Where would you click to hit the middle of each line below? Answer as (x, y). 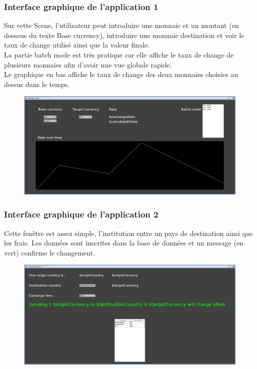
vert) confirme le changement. (50, 252)
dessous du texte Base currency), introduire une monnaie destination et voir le (124, 35)
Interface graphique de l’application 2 (81, 214)
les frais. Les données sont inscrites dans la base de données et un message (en (124, 243)
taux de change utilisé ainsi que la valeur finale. (77, 45)
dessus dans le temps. (37, 84)
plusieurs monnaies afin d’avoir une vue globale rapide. (88, 64)
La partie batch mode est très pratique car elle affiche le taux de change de (119, 54)
